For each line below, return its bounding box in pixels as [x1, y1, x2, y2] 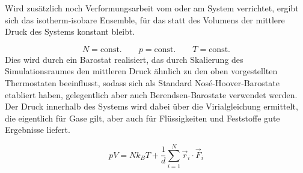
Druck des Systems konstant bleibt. [5, 25, 135, 38]
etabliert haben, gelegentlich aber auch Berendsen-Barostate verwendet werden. [5, 88, 298, 101]
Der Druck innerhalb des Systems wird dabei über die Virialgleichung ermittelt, [5, 100, 298, 113]
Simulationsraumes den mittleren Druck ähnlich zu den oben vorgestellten [5, 65, 278, 77]
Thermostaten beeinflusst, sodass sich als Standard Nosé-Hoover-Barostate [5, 76, 280, 89]
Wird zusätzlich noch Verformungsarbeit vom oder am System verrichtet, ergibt [5, 2, 299, 14]
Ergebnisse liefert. [5, 123, 70, 136]
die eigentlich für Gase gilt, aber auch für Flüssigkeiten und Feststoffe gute [5, 111, 280, 124]
